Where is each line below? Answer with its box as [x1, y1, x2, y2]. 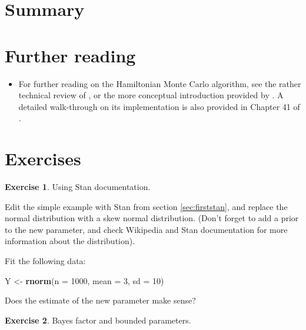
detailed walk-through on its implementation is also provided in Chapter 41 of [18, 100, 300, 112]
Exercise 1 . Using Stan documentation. [5, 181, 151, 192]
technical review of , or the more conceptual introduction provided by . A [18, 89, 284, 101]
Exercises [5, 146, 81, 171]
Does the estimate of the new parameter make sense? [5, 294, 196, 306]
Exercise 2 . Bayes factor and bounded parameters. [5, 314, 191, 326]
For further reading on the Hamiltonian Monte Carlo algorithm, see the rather [18, 77, 301, 89]
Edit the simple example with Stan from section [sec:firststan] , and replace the [5, 200, 288, 212]
